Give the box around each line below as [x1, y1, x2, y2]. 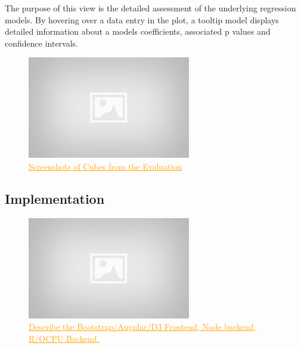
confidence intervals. [5, 36, 79, 49]
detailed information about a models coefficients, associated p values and [5, 25, 271, 38]
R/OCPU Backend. [29, 332, 100, 344]
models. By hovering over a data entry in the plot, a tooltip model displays [5, 13, 279, 26]
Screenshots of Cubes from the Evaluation [29, 160, 182, 172]
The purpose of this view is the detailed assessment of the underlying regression [5, 2, 296, 14]
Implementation [5, 189, 105, 207]
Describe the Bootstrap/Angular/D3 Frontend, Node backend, [29, 320, 256, 333]
